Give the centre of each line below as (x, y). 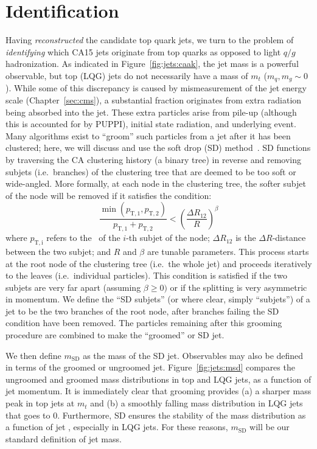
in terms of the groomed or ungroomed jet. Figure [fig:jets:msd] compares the (150, 367)
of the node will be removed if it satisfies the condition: (109, 195)
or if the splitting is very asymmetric (239, 287)
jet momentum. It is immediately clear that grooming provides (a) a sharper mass (158, 391)
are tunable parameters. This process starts (228, 251)
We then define (33, 355)
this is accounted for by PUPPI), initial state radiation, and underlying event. (151, 124)
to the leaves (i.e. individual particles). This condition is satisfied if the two (146, 275)
